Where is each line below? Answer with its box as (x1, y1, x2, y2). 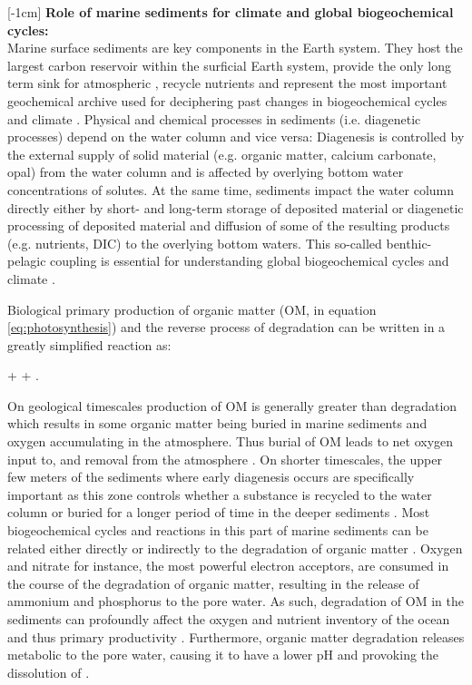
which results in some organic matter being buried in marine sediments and (7, 414, 428, 433)
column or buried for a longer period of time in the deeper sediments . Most (7, 503, 430, 522)
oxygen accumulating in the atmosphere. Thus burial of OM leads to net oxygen (7, 432, 454, 451)
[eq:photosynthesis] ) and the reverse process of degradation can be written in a (7, 318, 446, 337)
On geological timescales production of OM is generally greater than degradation (7, 396, 457, 415)
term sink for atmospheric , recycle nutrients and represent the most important (7, 73, 447, 93)
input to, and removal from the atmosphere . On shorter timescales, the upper (7, 449, 442, 468)
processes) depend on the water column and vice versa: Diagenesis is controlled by (7, 127, 465, 146)
